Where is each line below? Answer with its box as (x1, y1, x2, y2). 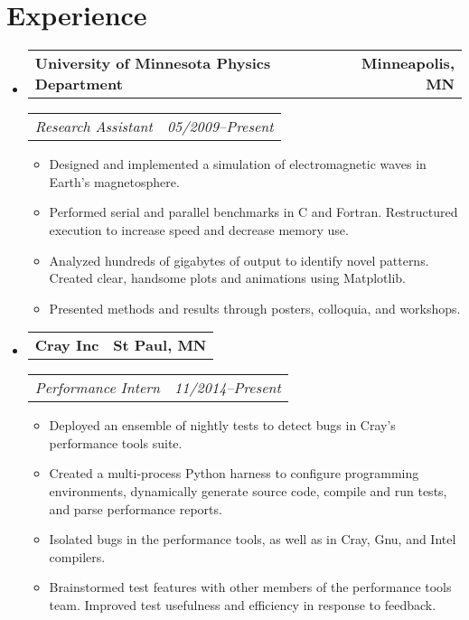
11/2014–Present (174, 377, 281, 399)
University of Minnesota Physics (34, 52, 271, 74)
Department (34, 73, 123, 95)
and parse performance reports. (49, 499, 222, 518)
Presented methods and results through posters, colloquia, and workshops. (49, 298, 461, 317)
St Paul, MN (113, 334, 207, 356)
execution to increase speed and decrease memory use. (49, 220, 349, 239)
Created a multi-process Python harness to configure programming (49, 464, 419, 483)
